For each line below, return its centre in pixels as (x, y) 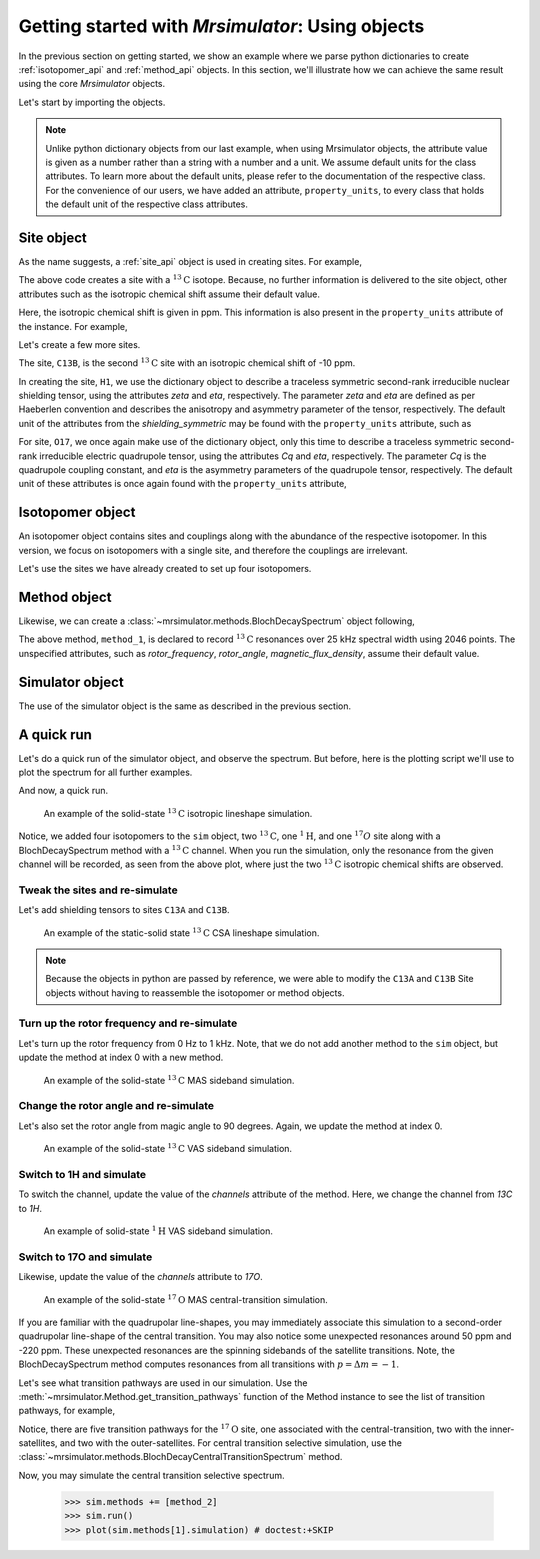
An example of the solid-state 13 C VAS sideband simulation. (168, 1148)
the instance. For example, (73, 326)
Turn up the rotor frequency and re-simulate (128, 1023)
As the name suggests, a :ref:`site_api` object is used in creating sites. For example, (190, 261)
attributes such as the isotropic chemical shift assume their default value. (169, 294)
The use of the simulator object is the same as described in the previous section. (185, 706)
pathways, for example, (66, 1411)
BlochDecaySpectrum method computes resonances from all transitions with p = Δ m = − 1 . (209, 1364)
